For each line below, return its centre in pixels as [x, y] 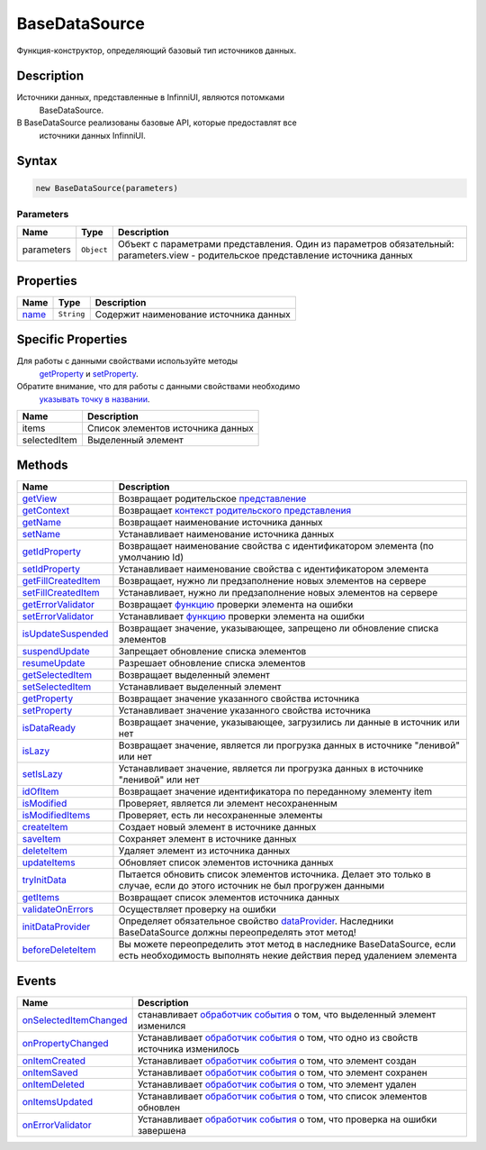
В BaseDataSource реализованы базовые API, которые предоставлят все [157, 123]
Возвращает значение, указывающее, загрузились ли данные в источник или [289, 723]
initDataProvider [56, 926]
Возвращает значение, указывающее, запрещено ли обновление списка [279, 628]
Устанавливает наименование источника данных [226, 534]
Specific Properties [72, 339]
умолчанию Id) [151, 557]
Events [36, 981]
